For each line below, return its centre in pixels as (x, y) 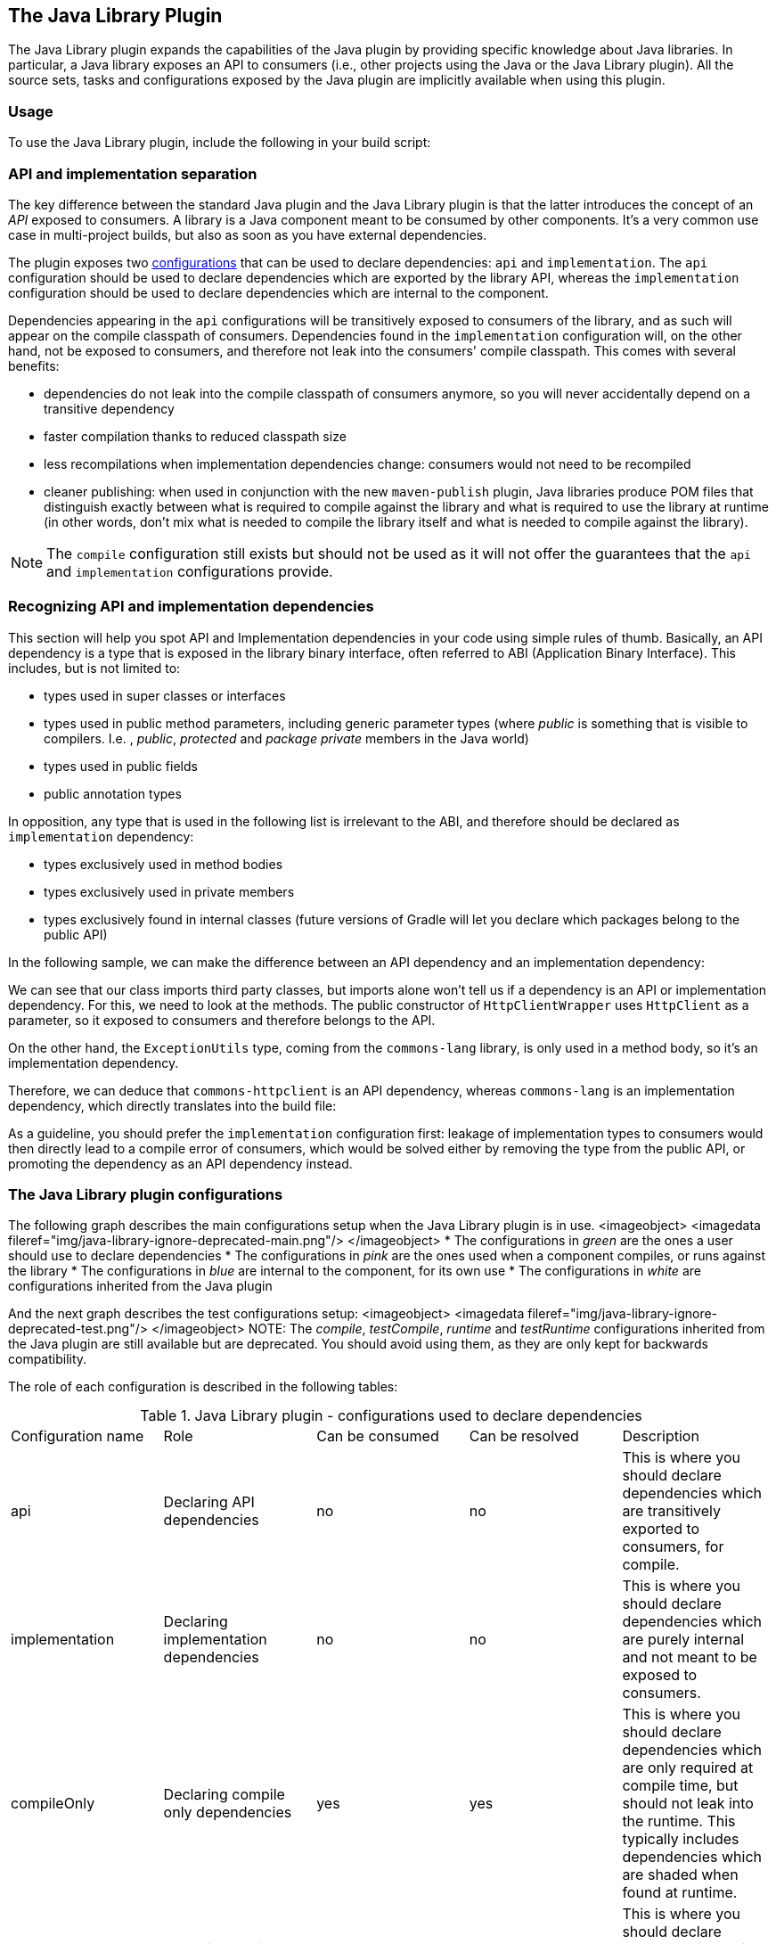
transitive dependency (109, 408)
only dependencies (228, 1813)
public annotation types (113, 793)
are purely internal (683, 1640)
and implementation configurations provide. (190, 571)
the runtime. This (679, 1821)
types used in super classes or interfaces (165, 695)
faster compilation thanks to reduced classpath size (195, 436)
